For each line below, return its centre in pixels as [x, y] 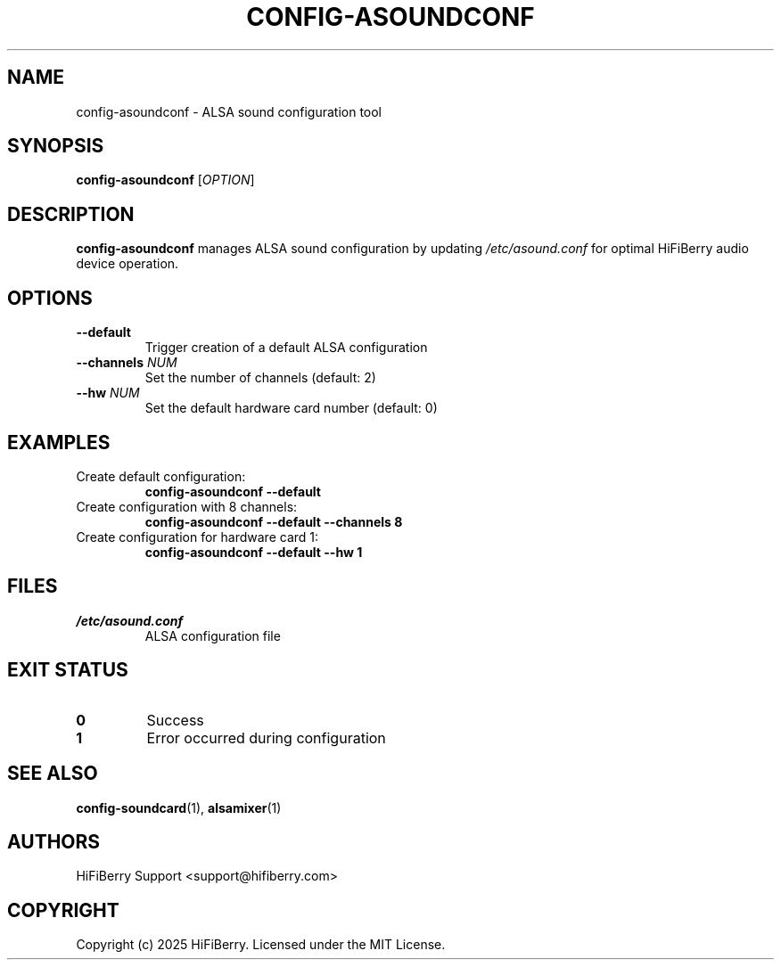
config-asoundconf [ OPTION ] [165, 180]
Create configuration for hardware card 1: [197, 537]
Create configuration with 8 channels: [187, 506]
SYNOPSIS [56, 146]
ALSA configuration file [213, 635]
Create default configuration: [161, 476]
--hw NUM [108, 393]
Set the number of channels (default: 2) [260, 378]
